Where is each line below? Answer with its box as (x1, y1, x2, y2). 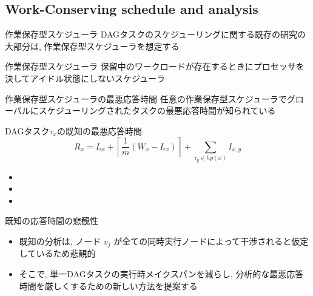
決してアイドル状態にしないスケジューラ (5, 71, 165, 84)
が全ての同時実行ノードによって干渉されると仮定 (113, 234, 309, 247)
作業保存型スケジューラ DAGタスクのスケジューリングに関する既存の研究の (5, 28, 306, 41)
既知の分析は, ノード (19, 234, 101, 247)
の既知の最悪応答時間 (56, 124, 142, 137)
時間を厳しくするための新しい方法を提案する (19, 279, 198, 292)
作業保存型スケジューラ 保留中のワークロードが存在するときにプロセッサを (5, 60, 305, 73)
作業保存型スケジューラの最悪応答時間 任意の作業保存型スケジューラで (5, 92, 287, 105)
